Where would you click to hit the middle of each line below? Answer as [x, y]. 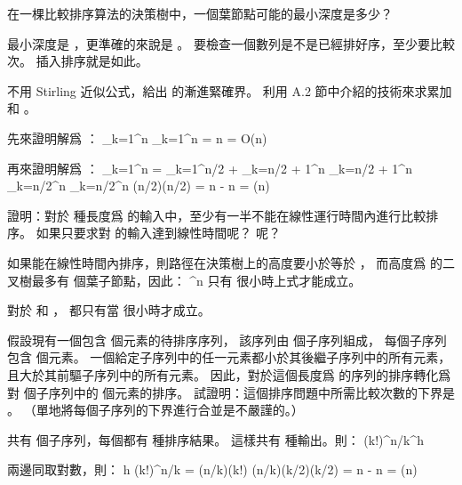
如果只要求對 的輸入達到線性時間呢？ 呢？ [158, 233]
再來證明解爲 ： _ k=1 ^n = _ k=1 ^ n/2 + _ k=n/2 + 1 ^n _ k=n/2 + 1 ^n [210, 168]
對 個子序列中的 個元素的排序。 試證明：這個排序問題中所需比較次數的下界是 [231, 392]
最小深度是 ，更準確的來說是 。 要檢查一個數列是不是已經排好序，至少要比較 [231, 43]
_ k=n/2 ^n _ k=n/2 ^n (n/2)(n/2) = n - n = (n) [139, 186]
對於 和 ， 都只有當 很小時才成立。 [109, 310]
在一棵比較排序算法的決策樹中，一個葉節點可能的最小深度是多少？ [200, 13]
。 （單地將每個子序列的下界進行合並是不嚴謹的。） [155, 410]
